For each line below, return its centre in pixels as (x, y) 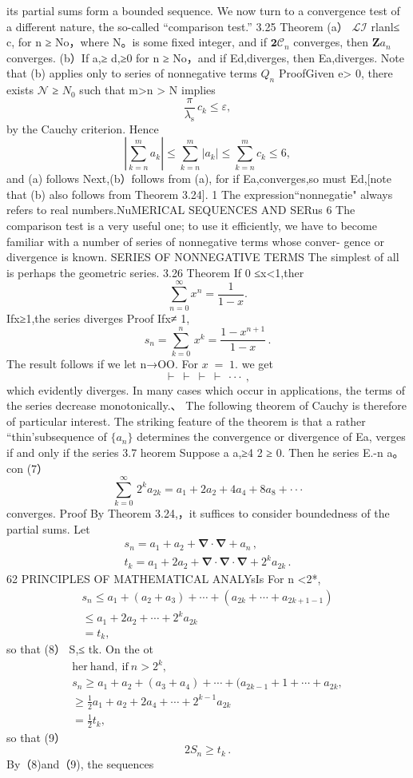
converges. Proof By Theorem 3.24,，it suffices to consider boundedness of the (198, 513)
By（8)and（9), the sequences (80, 763)
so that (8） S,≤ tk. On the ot (80, 649)
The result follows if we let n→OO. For (102, 363)
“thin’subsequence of (57, 437)
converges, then (331, 42)
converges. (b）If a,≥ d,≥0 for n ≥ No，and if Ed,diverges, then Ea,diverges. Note (205, 57)
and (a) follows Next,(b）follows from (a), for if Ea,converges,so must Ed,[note (199, 179)
